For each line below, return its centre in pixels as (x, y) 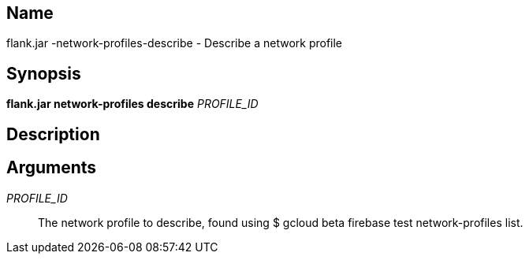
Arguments (52, 168)
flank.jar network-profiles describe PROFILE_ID (132, 104)
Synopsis (44, 73)
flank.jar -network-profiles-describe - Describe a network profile (175, 43)
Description (53, 134)
